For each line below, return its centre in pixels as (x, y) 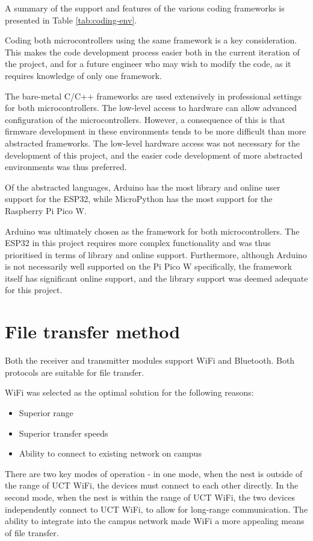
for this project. (34, 290)
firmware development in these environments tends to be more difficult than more (156, 131)
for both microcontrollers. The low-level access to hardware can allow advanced (151, 108)
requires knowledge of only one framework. (83, 75)
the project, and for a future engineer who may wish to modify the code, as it (148, 64)
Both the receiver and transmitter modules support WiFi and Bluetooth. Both (150, 360)
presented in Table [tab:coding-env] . (71, 20)
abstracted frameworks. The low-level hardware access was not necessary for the (152, 143)
